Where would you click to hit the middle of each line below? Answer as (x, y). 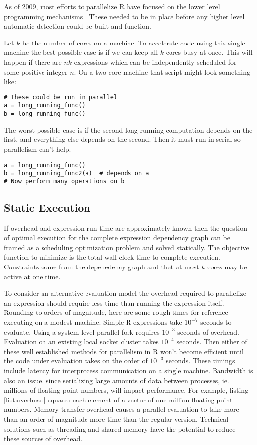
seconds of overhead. (208, 332)
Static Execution (47, 207)
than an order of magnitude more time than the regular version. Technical (116, 419)
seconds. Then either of (212, 341)
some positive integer (36, 71)
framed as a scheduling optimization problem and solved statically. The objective (127, 247)
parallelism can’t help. (38, 149)
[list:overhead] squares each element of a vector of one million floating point (118, 399)
